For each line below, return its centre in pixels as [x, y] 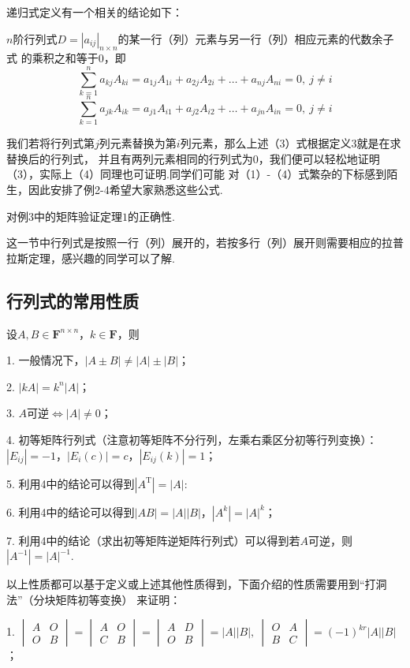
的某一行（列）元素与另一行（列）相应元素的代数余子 [256, 38]
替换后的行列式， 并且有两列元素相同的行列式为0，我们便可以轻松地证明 [193, 158]
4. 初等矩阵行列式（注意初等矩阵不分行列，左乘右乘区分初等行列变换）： [192, 439]
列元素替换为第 [138, 143]
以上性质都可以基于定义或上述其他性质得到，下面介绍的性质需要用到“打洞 [197, 584]
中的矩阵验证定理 [78, 216]
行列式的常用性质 [73, 300]
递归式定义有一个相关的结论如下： [95, 12]
